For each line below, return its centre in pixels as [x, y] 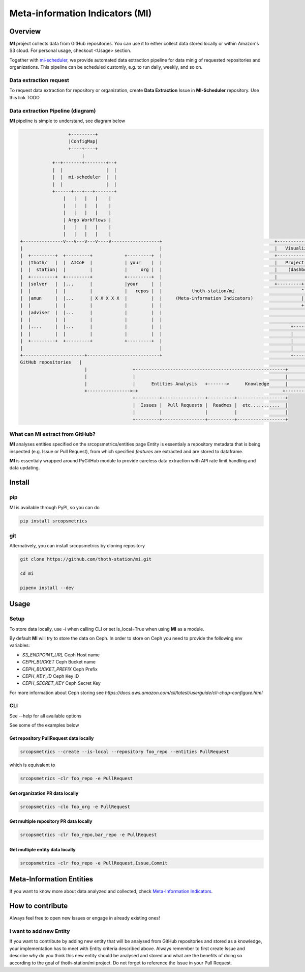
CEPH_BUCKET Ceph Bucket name [59, 662]
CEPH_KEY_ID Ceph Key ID [51, 676]
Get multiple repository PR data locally [51, 821]
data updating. [25, 468]
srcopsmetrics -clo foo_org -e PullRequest [75, 807]
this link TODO [25, 97]
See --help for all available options [45, 716]
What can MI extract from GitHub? [53, 434]
